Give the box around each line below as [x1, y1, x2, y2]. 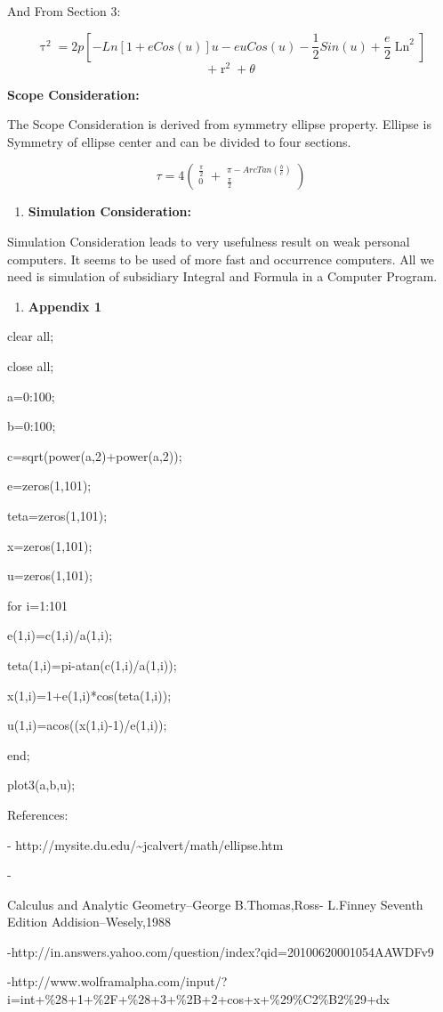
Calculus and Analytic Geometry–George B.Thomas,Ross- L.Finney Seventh [7, 895, 423, 913]
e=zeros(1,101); [7, 476, 92, 495]
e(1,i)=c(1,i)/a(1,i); [7, 626, 113, 644]
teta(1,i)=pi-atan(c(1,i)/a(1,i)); [7, 655, 177, 674]
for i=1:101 [7, 595, 68, 614]
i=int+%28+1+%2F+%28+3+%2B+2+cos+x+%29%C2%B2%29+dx [7, 990, 390, 1008]
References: [7, 805, 68, 823]
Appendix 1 [28, 296, 101, 315]
